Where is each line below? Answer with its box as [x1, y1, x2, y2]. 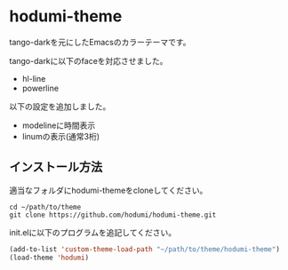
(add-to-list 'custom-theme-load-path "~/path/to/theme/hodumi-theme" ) [9, 244, 280, 254]
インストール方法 [9, 160, 103, 175]
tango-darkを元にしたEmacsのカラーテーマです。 [9, 36, 191, 47]
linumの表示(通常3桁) [21, 131, 100, 141]
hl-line [21, 73, 46, 83]
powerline [21, 83, 60, 93]
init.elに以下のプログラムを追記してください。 [9, 226, 176, 237]
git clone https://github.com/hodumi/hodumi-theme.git [9, 210, 217, 219]
